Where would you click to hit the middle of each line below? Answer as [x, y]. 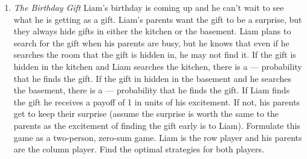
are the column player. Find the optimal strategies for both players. [139, 149]
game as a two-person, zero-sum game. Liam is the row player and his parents [158, 137]
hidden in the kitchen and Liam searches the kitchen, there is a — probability [158, 66]
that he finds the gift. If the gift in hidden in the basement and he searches [153, 78]
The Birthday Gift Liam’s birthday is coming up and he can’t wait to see [149, 7]
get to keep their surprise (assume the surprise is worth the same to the [146, 114]
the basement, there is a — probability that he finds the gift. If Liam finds [152, 90]
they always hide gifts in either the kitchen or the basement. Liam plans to [152, 31]
